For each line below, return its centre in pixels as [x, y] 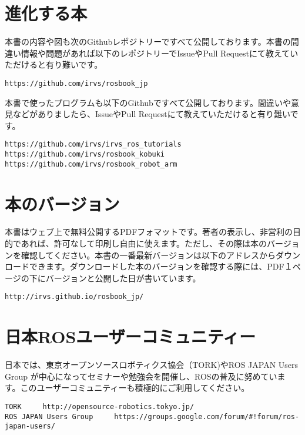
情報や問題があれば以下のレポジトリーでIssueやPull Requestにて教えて [155, 53]
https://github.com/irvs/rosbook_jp [76, 83]
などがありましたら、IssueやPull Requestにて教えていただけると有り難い [151, 114]
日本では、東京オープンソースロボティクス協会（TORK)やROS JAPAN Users [152, 365]
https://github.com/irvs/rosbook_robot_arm [91, 164]
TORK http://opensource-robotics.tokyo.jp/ [100, 406]
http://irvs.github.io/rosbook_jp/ [74, 297]
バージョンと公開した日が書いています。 [123, 278]
